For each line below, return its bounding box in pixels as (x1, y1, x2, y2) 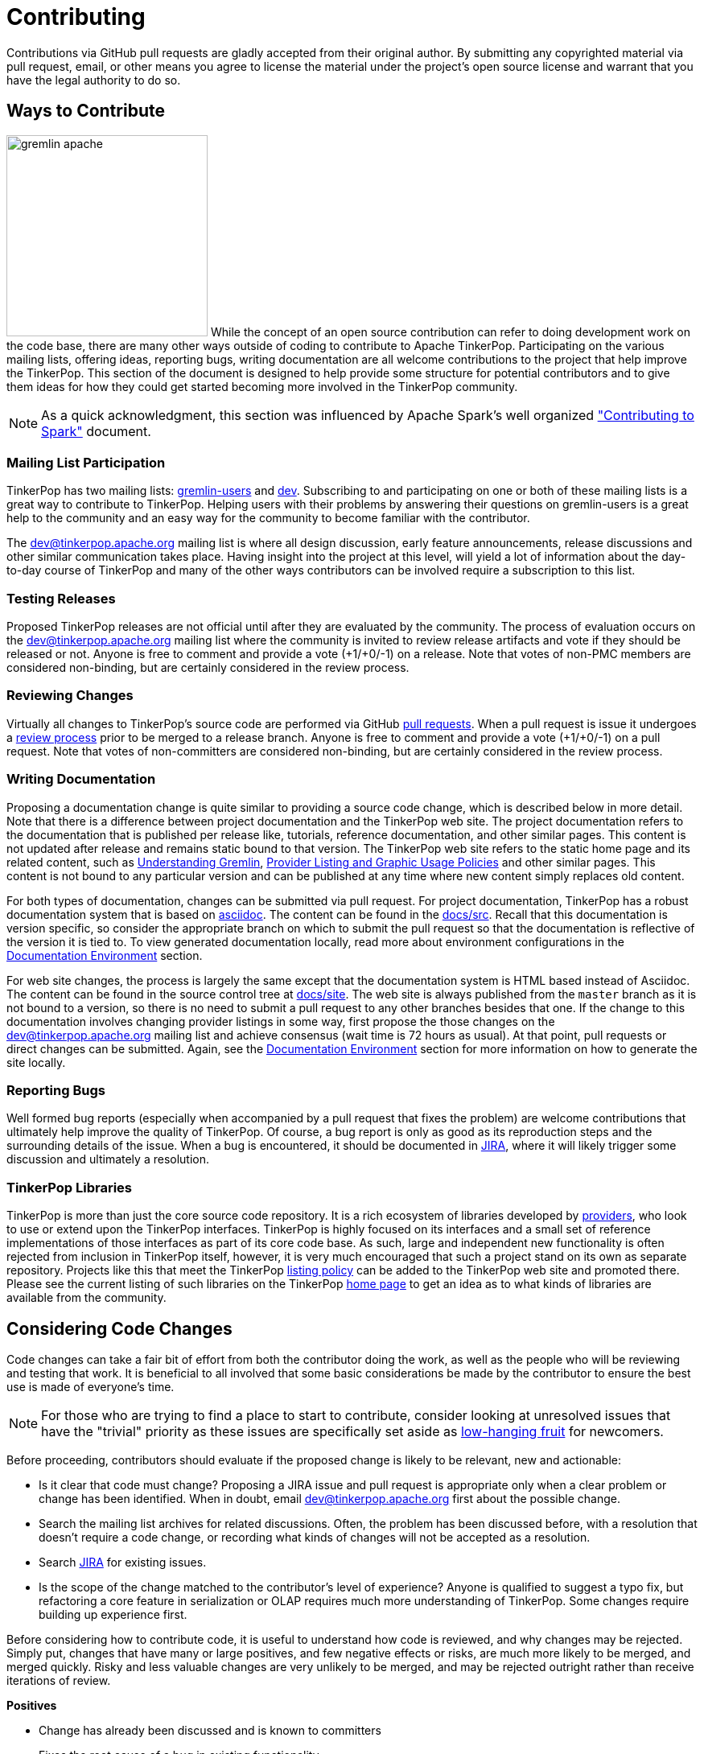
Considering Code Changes (6, 1318, 233, 1339)
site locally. (6, 1055, 66, 1069)
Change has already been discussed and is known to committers (39, 1723, 381, 1737)
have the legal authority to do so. (6, 72, 181, 87)
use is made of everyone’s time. (6, 1379, 175, 1394)
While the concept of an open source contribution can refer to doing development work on (210, 324, 690, 339)
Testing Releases (6, 590, 116, 607)
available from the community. (6, 1291, 167, 1305)
